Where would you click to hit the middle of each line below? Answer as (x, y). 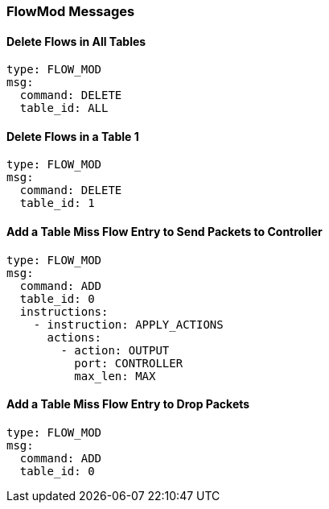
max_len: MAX (115, 376)
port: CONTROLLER (129, 363)
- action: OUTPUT (115, 350)
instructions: (64, 311)
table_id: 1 (57, 203)
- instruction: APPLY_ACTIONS (128, 324)
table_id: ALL (64, 108)
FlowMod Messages (71, 11)
